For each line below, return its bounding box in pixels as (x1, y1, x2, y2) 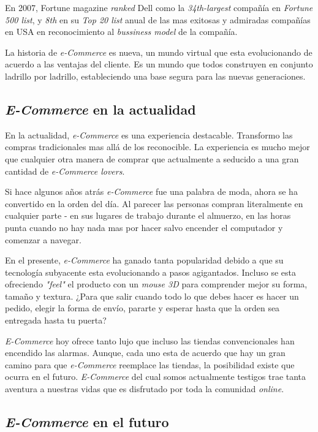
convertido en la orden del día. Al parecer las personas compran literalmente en (5, 197, 303, 210)
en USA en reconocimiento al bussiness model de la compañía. (5, 25, 238, 38)
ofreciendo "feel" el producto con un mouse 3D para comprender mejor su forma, (5, 278, 308, 290)
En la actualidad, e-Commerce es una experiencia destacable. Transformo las (5, 128, 293, 141)
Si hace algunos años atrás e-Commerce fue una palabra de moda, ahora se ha (5, 185, 298, 198)
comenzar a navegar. (5, 233, 81, 246)
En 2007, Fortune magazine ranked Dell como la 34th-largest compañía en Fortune (5, 1, 313, 13)
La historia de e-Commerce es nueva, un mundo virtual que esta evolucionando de (5, 45, 312, 58)
